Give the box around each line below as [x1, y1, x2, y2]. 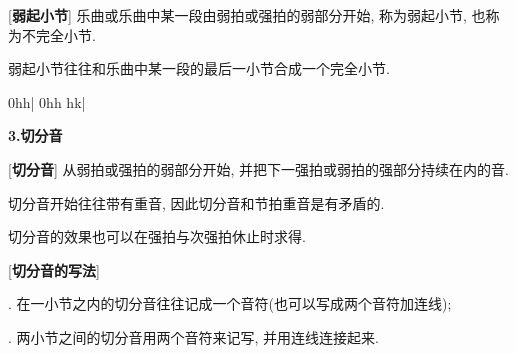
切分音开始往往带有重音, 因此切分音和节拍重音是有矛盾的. [8, 192, 385, 213]
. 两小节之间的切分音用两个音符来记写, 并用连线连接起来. [8, 326, 379, 347]
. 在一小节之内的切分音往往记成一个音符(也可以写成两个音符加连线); [8, 293, 452, 314]
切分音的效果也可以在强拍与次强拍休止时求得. [8, 226, 306, 247]
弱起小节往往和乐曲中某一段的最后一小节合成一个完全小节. [8, 58, 390, 79]
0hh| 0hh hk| [8, 91, 86, 112]
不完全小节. [21, 24, 96, 45]
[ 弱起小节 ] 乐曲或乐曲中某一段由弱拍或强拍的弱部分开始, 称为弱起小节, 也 [8, 5, 486, 25]
